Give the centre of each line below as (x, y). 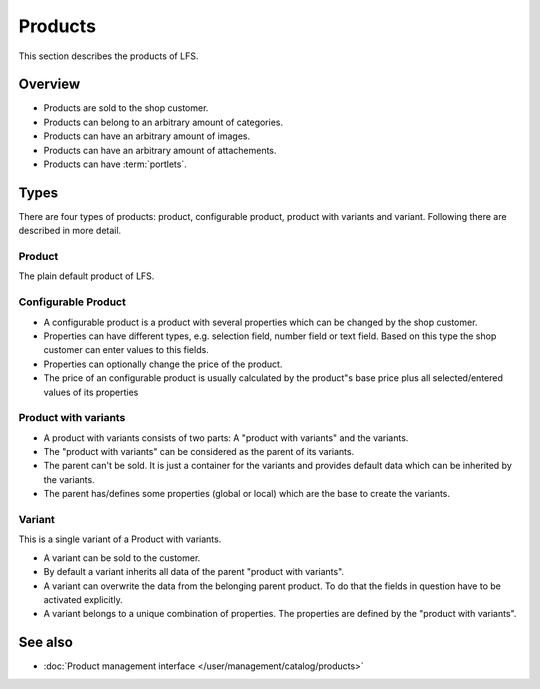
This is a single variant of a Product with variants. (120, 539)
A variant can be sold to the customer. (122, 557)
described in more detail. (70, 231)
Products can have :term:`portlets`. (115, 164)
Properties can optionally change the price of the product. (163, 364)
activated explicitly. (83, 599)
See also (46, 642)
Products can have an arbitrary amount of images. (147, 136)
